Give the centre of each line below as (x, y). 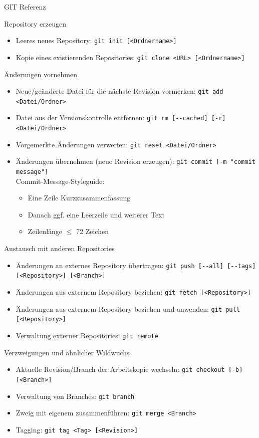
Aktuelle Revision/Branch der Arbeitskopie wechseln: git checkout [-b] (129, 369)
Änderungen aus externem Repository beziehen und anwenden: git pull (128, 308)
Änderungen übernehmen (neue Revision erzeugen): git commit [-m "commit (136, 161)
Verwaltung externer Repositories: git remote (87, 335)
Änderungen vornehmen (41, 74)
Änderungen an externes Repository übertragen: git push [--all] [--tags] (136, 265)
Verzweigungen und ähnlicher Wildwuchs (67, 352)
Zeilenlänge (45, 231)
